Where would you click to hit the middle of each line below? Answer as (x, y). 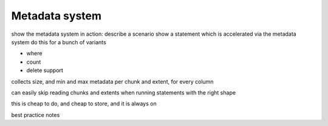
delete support (45, 70)
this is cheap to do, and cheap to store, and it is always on (84, 104)
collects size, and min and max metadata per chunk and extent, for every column (112, 81)
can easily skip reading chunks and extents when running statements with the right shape (124, 92)
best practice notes (36, 114)
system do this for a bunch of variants (59, 42)
